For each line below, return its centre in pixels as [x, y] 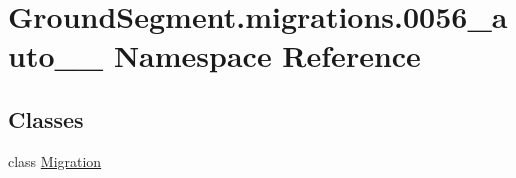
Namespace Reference [267, 55]
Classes [46, 118]
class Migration [55, 160]
